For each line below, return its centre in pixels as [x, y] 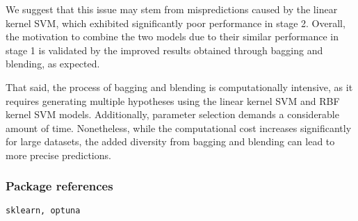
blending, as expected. [53, 64]
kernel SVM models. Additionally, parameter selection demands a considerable [172, 114]
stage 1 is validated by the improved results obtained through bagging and [164, 50]
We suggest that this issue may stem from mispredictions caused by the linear [172, 9]
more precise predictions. [58, 155]
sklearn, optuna [43, 210]
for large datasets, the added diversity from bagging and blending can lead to [170, 141]
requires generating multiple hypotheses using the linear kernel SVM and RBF [173, 100]
